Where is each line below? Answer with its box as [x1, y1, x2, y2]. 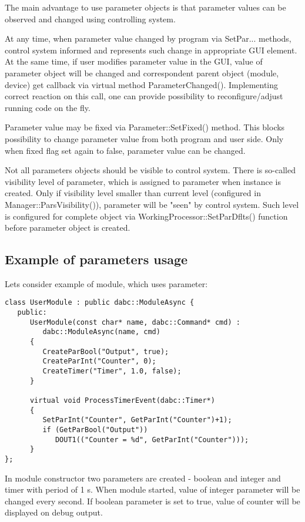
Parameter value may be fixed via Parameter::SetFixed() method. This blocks [5, 121, 285, 133]
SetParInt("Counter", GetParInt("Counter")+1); [42, 416, 232, 425]
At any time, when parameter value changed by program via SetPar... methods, [5, 32, 291, 45]
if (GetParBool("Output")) [42, 426, 148, 435]
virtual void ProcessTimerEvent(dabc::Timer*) [29, 396, 215, 405]
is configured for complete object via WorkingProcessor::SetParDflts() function [5, 210, 288, 222]
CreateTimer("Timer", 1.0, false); [42, 367, 182, 376]
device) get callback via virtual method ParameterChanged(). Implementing [5, 78, 279, 90]
